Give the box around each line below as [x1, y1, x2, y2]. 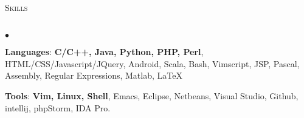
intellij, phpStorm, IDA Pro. [5, 101, 111, 114]
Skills [5, 1, 28, 13]
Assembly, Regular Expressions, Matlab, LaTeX [5, 69, 182, 82]
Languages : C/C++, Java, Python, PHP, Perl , [5, 45, 204, 58]
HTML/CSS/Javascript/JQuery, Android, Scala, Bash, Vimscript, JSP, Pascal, [5, 57, 300, 70]
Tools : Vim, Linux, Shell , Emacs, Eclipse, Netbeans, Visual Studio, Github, [5, 89, 299, 102]
